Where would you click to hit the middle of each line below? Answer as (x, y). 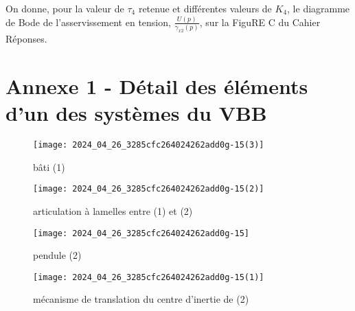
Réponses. (26, 39)
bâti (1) (49, 166)
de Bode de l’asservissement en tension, (88, 22)
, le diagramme (319, 8)
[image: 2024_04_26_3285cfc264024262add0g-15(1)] (149, 277)
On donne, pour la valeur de (65, 8)
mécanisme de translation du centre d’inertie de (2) (141, 299)
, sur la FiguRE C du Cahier (260, 22)
